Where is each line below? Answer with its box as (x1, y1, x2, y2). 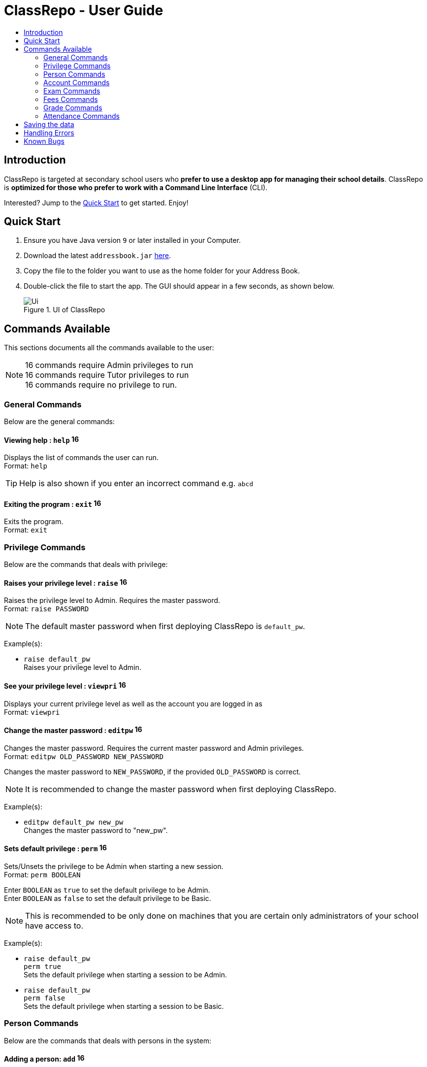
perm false (24, 994, 66, 1002)
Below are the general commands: (4, 417, 115, 426)
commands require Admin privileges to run (35, 360, 194, 370)
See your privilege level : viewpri (4, 682, 117, 691)
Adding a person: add (4, 1055, 76, 1064)
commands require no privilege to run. (35, 380, 177, 390)
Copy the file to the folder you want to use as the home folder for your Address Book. (24, 267, 300, 275)
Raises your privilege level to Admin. (24, 663, 141, 672)
